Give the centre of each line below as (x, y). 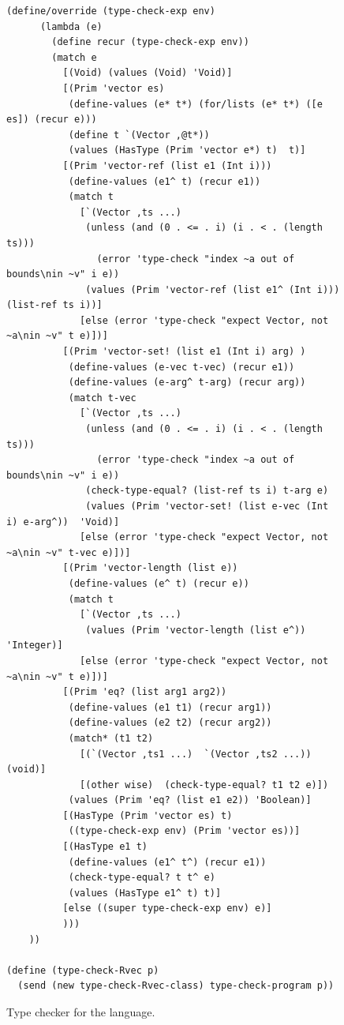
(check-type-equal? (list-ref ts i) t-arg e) (207, 491)
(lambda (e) (71, 26)
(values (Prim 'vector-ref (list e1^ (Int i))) (213, 289)
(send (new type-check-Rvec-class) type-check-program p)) (176, 986)
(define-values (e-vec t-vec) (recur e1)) (181, 367)
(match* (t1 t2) (111, 738)
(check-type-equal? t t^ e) (142, 878)
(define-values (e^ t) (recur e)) (159, 583)
